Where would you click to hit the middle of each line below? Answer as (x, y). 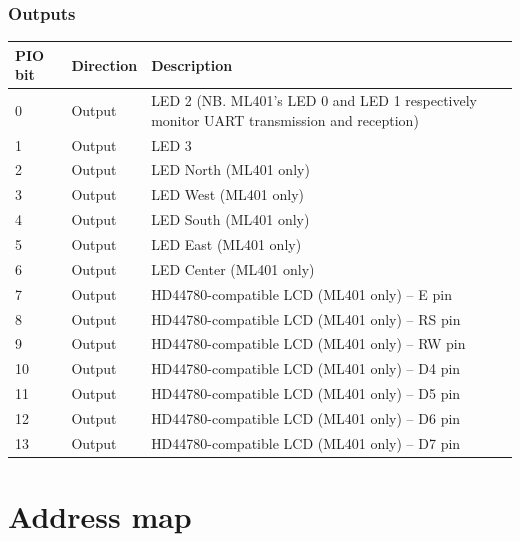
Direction (104, 64)
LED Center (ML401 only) (233, 268)
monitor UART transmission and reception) (285, 119)
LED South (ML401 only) (230, 219)
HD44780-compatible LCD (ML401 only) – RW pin (308, 343)
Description (192, 64)
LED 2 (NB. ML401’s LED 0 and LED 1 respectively (314, 100)
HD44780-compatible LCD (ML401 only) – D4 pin (306, 368)
